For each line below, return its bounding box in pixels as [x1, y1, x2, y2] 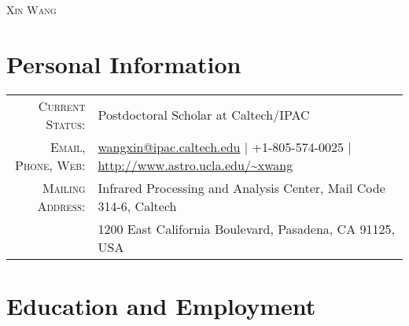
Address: [37, 196, 86, 215]
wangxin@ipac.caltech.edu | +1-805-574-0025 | [98, 137, 352, 156]
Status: [46, 114, 86, 133]
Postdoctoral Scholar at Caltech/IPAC [98, 106, 310, 124]
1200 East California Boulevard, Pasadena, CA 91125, [98, 219, 395, 238]
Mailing [42, 178, 86, 197]
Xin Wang [6, 2, 57, 17]
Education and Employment [6, 289, 316, 321]
